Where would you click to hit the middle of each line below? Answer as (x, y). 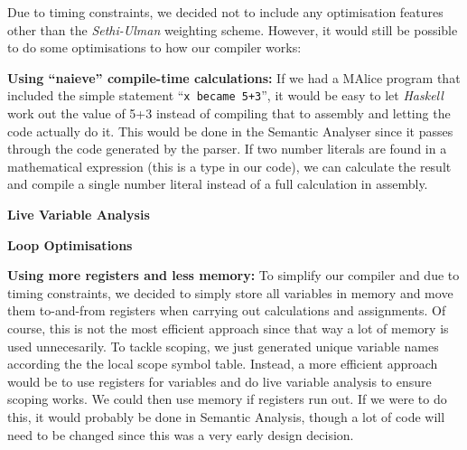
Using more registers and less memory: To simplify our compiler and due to (233, 275)
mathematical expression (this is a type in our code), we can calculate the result (229, 166)
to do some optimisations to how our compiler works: (154, 47)
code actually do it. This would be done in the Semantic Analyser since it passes (230, 131)
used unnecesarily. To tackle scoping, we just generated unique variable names (223, 346)
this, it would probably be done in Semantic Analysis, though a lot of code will (226, 416)
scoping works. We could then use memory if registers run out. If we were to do (227, 399)
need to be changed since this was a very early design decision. (181, 434)
